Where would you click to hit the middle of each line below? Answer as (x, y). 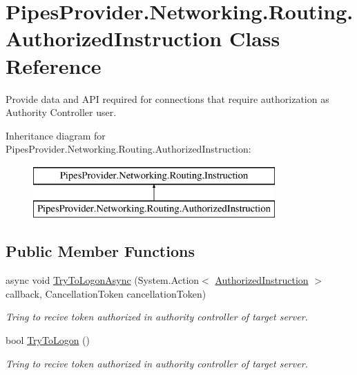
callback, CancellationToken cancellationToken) (106, 293)
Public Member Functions (100, 251)
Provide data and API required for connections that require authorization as (167, 98)
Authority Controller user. (61, 112)
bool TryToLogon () (48, 340)
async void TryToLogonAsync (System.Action (103, 280)
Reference (54, 65)
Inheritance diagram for (56, 135)
